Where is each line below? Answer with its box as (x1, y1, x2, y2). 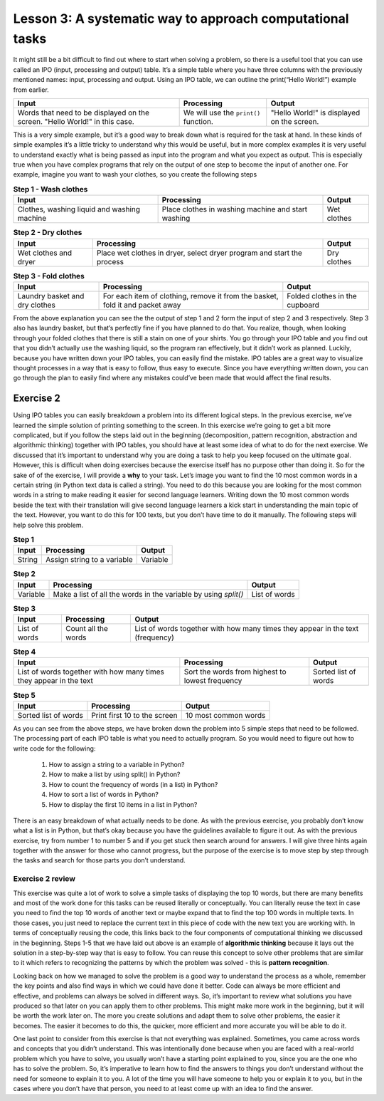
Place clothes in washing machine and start (161, 204, 308, 214)
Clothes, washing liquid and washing (17, 204, 141, 214)
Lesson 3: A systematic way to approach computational (13, 11, 349, 26)
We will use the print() (183, 108, 261, 118)
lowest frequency (183, 676, 242, 686)
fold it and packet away (102, 300, 181, 310)
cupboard (287, 300, 320, 310)
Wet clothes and (17, 248, 73, 258)
